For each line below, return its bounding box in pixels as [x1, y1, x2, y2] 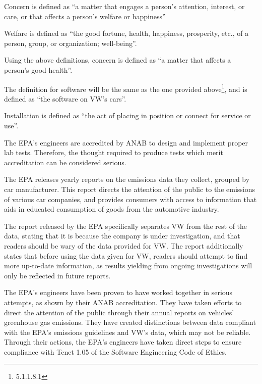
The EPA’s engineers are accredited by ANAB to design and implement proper [4, 137, 248, 148]
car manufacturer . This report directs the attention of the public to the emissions [4, 183, 255, 194]
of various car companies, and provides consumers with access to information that [4, 194, 257, 204]
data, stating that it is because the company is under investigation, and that [4, 230, 240, 241]
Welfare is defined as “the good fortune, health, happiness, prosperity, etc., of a [4, 28, 249, 38]
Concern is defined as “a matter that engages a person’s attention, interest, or [4, 1, 245, 11]
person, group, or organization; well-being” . [4, 37, 137, 48]
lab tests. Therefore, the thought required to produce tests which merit [4, 147, 223, 158]
